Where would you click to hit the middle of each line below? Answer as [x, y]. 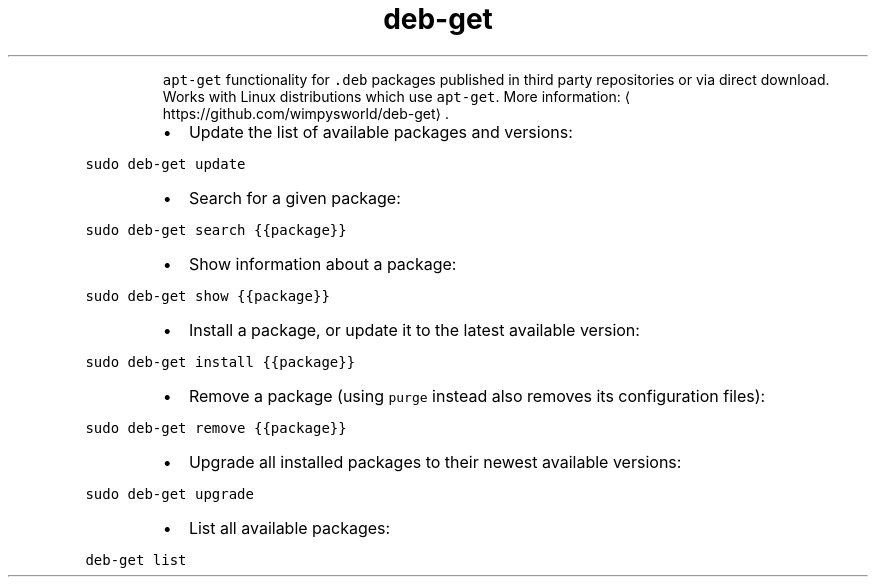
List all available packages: [289, 527]
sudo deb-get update [165, 163]
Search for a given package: [294, 197]
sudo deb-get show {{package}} [207, 295]
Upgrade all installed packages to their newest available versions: [435, 461]
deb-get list [136, 559]
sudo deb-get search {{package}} [216, 229]
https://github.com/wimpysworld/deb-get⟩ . [306, 113]
